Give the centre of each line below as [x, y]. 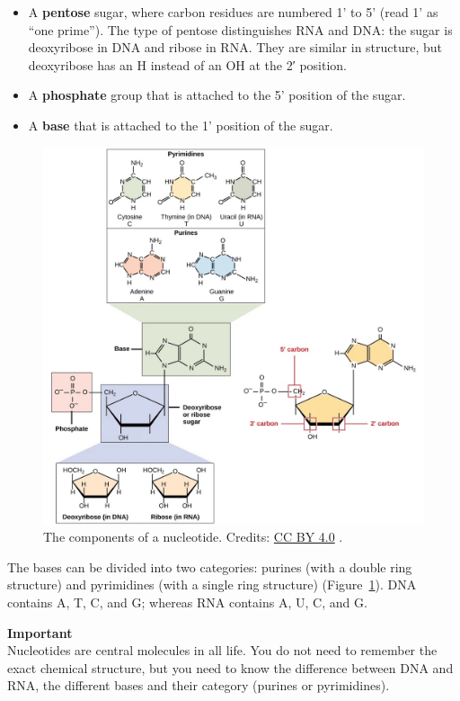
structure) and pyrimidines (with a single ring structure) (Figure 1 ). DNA [212, 584]
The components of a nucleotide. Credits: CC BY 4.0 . [193, 537]
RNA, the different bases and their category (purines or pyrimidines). [199, 685]
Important [40, 632]
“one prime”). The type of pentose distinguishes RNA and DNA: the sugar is [240, 29]
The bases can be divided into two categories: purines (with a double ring [210, 566]
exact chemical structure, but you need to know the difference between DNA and [230, 667]
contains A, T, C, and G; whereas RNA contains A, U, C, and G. [187, 602]
